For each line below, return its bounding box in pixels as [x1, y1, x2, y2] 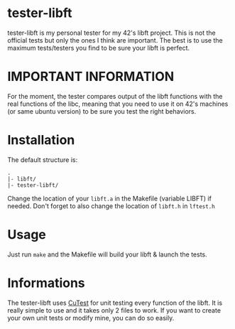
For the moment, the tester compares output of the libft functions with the [7, 92, 223, 100]
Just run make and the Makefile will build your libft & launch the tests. [7, 250, 207, 259]
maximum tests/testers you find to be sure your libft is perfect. [7, 43, 190, 52]
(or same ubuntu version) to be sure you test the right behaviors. [7, 107, 197, 115]
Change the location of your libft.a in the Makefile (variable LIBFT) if [7, 194, 212, 203]
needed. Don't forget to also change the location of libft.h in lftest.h [7, 201, 215, 210]
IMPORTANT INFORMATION [7, 69, 175, 85]
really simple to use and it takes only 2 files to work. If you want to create [7, 306, 222, 314]
